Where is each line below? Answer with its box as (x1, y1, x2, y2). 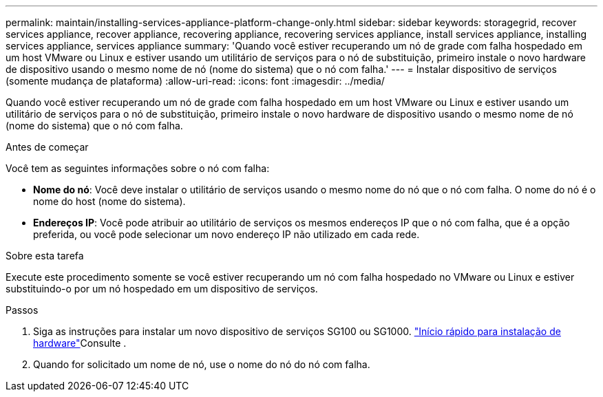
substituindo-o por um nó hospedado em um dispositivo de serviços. (6, 283, 318, 294)
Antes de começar (6, 141, 89, 153)
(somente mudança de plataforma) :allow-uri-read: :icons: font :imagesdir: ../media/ (6, 75, 385, 87)
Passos (6, 304, 39, 316)
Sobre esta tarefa (6, 250, 84, 261)
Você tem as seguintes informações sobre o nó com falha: (6, 162, 270, 174)
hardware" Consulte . (33, 337, 127, 349)
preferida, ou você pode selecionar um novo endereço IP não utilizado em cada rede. (33, 228, 420, 240)
